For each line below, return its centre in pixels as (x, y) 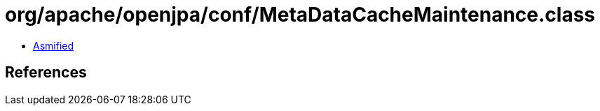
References (46, 73)
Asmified (54, 45)
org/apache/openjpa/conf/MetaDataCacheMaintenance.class (300, 15)
